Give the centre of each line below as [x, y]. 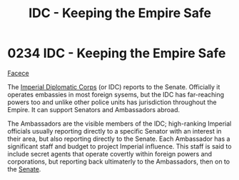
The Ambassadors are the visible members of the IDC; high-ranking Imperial [119, 124]
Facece [19, 73]
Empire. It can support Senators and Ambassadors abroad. [94, 109]
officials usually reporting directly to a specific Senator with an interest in [115, 131]
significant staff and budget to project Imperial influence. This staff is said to [119, 146]
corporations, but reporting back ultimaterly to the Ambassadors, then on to [119, 161]
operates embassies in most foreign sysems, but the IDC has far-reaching [116, 94]
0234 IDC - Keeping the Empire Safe [117, 53]
